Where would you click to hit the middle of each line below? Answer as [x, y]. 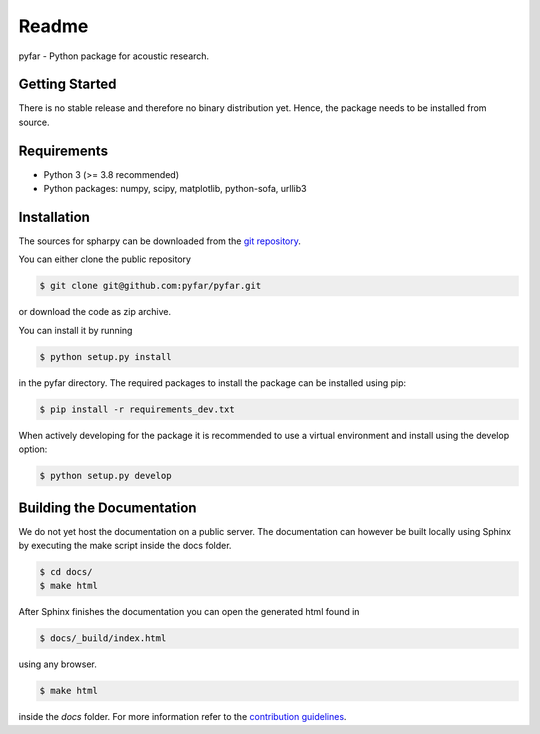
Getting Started [67, 84]
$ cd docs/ [66, 571]
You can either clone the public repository [105, 259]
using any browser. [57, 664]
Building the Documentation [107, 507]
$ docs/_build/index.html [103, 638]
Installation [54, 216]
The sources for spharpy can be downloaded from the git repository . [160, 241]
